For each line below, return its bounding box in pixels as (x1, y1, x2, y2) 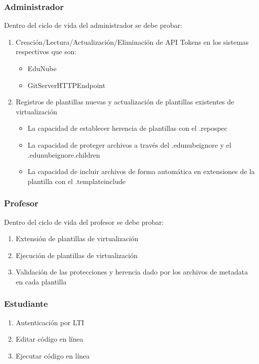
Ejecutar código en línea (15, 350, 90, 361)
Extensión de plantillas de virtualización (15, 233, 138, 244)
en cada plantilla (15, 276, 67, 286)
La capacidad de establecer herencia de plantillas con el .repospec (27, 123, 228, 133)
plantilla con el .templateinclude (27, 176, 126, 186)
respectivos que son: (15, 46, 77, 57)
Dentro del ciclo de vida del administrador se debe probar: (4, 20, 182, 30)
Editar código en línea (15, 334, 83, 344)
